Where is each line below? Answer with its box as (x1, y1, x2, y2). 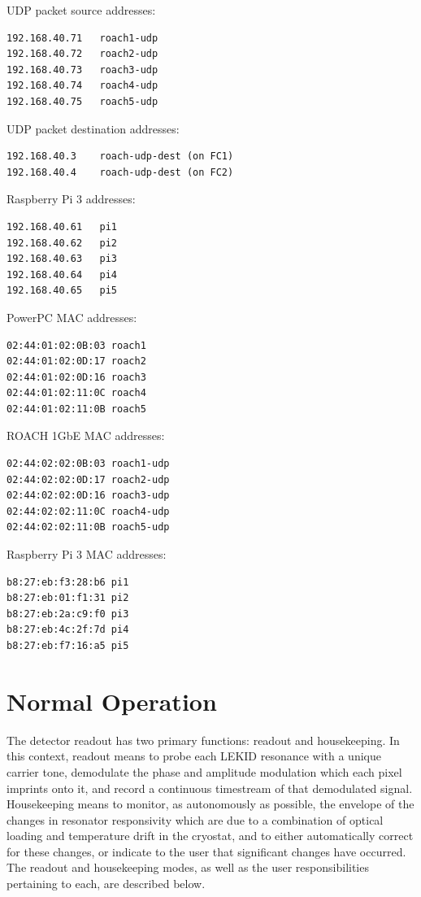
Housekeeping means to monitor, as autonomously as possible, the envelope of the (7, 795, 414, 812)
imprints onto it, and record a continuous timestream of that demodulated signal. (7, 779, 413, 796)
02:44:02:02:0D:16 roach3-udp (7, 490, 170, 502)
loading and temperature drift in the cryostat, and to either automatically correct (7, 827, 414, 844)
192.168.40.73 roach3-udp (7, 63, 158, 76)
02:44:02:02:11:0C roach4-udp (7, 505, 170, 517)
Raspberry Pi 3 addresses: (7, 190, 136, 207)
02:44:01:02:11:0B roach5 (7, 403, 146, 415)
